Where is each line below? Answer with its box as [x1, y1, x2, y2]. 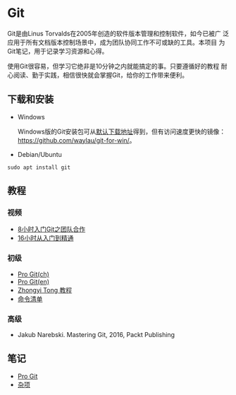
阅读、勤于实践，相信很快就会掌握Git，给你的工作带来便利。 [13, 71, 189, 79]
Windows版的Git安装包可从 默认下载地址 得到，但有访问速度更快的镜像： [17, 127, 226, 136]
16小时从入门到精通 [17, 234, 74, 242]
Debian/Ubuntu [17, 150, 62, 158]
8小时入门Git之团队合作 [17, 225, 86, 234]
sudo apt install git [7, 164, 71, 171]
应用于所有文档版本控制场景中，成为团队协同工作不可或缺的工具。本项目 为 [7, 37, 225, 47]
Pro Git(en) [17, 277, 50, 285]
